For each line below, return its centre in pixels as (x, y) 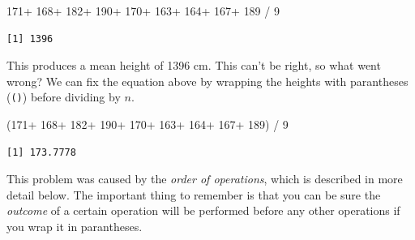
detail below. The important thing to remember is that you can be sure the (194, 194)
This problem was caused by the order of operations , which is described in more (205, 179)
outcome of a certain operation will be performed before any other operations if (203, 210)
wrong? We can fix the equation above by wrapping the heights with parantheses (207, 81)
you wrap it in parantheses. (75, 226)
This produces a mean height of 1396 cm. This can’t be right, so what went (194, 65)
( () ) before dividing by (64, 97)
